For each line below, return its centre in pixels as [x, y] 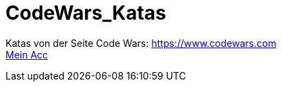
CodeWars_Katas [86, 13]
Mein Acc [27, 54]
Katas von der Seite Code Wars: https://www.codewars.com [141, 43]
